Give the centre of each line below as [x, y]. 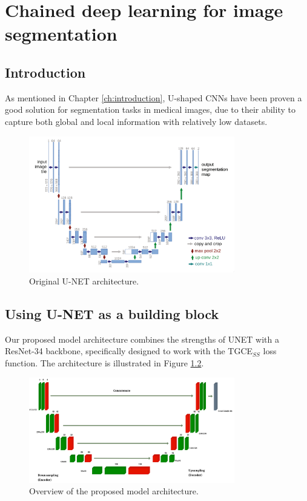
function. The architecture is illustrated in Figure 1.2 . [104, 362]
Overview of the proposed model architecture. [114, 491]
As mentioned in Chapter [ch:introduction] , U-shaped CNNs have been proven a [153, 97]
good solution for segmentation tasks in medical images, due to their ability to [150, 109]
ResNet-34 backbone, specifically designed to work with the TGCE [129, 351]
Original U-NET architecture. [84, 281]
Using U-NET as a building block [112, 313]
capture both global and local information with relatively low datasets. [136, 121]
